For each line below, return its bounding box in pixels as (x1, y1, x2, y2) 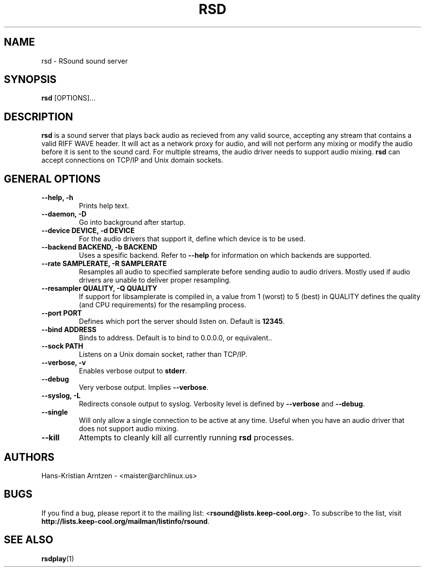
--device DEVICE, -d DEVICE (41, 226, 135, 235)
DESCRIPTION (4, 110, 73, 123)
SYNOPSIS (4, 73, 57, 86)
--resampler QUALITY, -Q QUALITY (41, 284, 158, 293)
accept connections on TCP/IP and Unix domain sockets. (41, 156, 223, 165)
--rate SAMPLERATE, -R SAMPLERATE (41, 259, 167, 268)
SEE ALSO (4, 534, 53, 546)
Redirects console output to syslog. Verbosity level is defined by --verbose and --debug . (79, 400, 365, 408)
